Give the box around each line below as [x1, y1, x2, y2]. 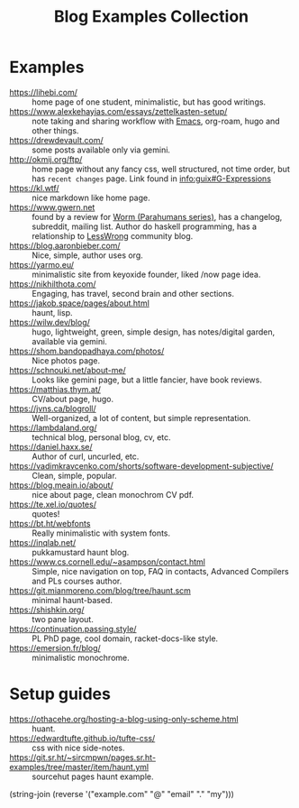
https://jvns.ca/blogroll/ [9, 403, 96, 414]
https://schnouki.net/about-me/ [9, 364, 126, 375]
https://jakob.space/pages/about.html [9, 298, 150, 308]
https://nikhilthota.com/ [9, 278, 96, 289]
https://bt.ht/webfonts [9, 518, 91, 528]
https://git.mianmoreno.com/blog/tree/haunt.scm [9, 584, 192, 596]
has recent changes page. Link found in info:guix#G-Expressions [32, 173, 272, 184]
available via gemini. [32, 335, 108, 346]
